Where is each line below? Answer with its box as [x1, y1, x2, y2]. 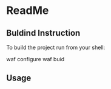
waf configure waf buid [6, 56, 65, 62]
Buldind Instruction [6, 28, 81, 38]
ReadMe [6, 4, 49, 18]
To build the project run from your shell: [6, 44, 106, 51]
